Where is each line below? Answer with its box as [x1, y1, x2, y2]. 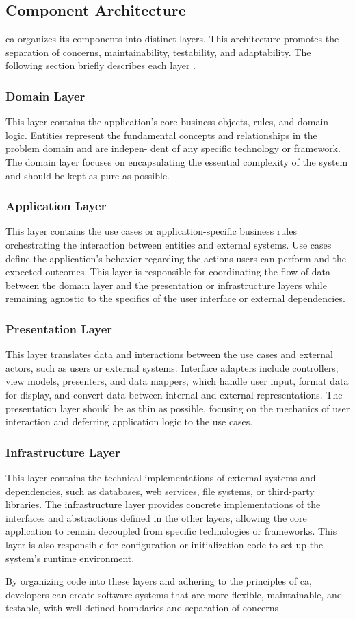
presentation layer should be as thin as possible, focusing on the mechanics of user [5, 401, 350, 415]
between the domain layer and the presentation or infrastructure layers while [5, 277, 327, 292]
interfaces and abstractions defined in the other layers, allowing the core [5, 510, 307, 525]
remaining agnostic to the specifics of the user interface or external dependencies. [5, 291, 345, 305]
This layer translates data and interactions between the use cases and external [5, 347, 333, 362]
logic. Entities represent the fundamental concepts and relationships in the [5, 127, 317, 142]
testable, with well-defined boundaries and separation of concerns [5, 601, 279, 615]
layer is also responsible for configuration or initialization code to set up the [5, 537, 324, 551]
